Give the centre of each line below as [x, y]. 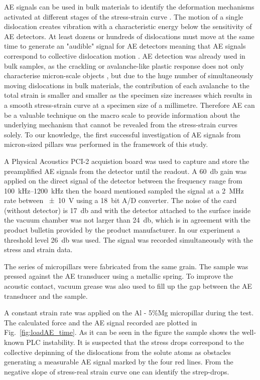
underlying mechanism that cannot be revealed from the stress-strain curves [121, 125]
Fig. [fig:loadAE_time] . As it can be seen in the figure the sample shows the [122, 332]
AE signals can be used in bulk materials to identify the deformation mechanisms [129, 7]
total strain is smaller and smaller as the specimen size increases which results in [128, 95]
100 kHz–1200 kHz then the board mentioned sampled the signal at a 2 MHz [124, 190]
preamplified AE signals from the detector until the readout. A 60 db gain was [125, 171]
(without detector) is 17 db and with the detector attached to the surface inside [127, 210]
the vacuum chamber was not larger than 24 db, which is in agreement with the [127, 220]
